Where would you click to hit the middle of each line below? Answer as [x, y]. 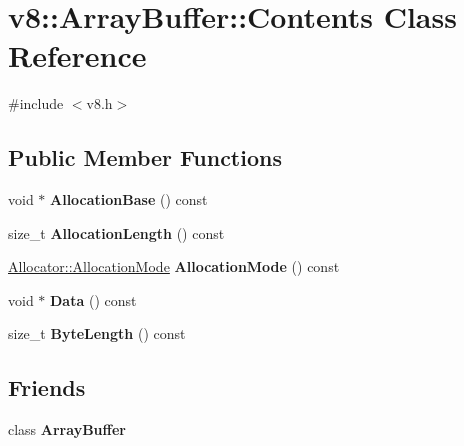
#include [36, 103]
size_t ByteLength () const [97, 333]
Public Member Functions [145, 157]
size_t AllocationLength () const [116, 232]
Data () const [93, 299]
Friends [47, 387]
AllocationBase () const [129, 199]
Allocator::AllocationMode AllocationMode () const [174, 266]
